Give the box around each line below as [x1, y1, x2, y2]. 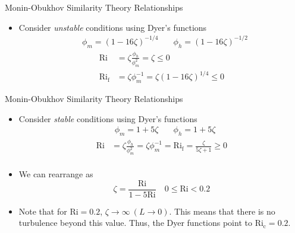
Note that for [18, 205, 67, 217]
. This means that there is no [169, 205, 275, 217]
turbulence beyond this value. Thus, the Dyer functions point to [18, 216, 252, 229]
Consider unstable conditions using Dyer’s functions [18, 21, 207, 33]
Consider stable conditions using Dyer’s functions [18, 112, 197, 125]
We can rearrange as [18, 168, 93, 180]
